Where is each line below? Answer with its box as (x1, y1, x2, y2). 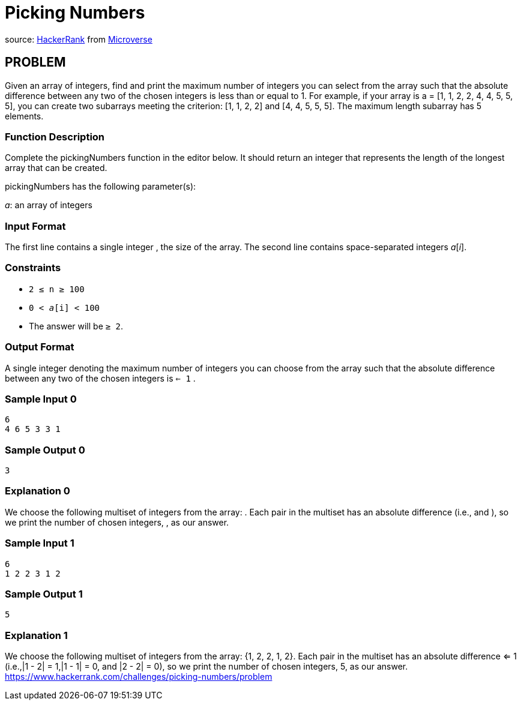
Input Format (5, 220, 66, 232)
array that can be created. (5, 163, 107, 173)
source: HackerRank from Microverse (5, 34, 152, 44)
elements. (5, 110, 44, 121)
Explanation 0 (5, 485, 70, 497)
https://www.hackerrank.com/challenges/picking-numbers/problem (5, 671, 273, 682)
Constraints (5, 262, 61, 274)
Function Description (5, 130, 105, 143)
